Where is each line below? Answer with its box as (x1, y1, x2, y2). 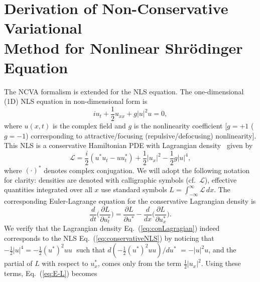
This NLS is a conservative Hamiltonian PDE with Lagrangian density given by (4, 140, 253, 151)
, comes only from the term (97, 258, 182, 268)
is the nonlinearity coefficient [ (134, 120, 227, 130)
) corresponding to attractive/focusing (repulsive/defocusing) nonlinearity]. (26, 130, 256, 140)
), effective (204, 174, 237, 185)
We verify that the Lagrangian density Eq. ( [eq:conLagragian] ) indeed (4, 223, 220, 233)
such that (76, 244, 105, 255)
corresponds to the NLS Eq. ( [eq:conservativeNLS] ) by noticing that (4, 232, 214, 243)
